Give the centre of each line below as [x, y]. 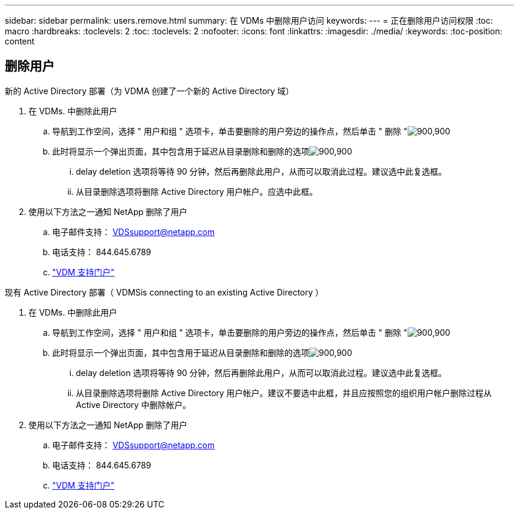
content [20, 41]
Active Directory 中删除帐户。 [134, 404]
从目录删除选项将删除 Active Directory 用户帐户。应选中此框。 [197, 191]
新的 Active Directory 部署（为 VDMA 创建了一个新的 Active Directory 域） [150, 91]
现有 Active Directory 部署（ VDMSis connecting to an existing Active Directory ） [164, 292]
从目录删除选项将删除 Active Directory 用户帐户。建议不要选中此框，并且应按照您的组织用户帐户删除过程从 [284, 393]
